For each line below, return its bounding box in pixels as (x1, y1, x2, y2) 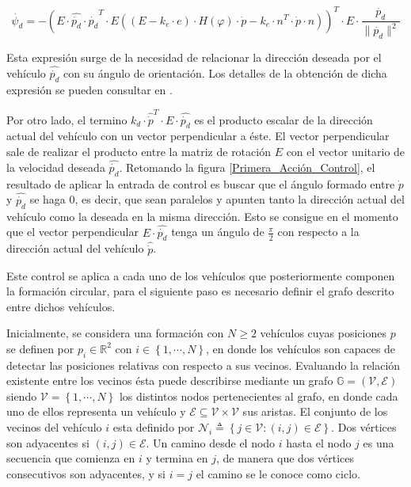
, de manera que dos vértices (216, 450, 355, 466)
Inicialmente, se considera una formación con (6, 325, 224, 341)
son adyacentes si (6, 434, 89, 451)
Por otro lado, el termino (6, 111, 127, 127)
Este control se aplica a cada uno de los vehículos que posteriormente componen (6, 267, 395, 283)
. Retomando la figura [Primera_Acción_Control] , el (119, 159, 375, 176)
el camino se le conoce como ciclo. (196, 465, 360, 481)
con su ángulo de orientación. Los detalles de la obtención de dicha (63, 65, 387, 82)
